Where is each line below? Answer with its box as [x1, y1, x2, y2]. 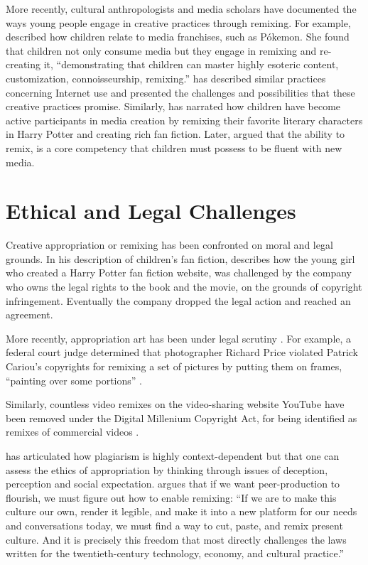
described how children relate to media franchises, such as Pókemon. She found [6, 29, 350, 44]
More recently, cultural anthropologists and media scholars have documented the [6, 1, 357, 16]
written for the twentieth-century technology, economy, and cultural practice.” [6, 546, 345, 561]
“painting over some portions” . [6, 372, 142, 387]
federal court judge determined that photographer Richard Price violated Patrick [6, 345, 359, 360]
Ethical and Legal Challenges [6, 196, 296, 225]
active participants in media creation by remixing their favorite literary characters [6, 112, 363, 127]
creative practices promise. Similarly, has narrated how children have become [6, 99, 341, 114]
